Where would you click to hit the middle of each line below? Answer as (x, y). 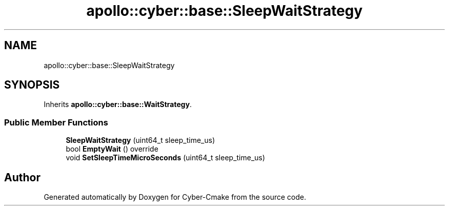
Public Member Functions (56, 122)
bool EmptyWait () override (112, 149)
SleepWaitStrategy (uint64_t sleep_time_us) (140, 140)
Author (22, 177)
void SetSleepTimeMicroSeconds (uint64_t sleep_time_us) (166, 158)
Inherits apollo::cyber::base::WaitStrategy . (118, 104)
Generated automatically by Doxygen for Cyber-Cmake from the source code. (175, 197)
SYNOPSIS (32, 85)
